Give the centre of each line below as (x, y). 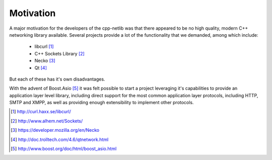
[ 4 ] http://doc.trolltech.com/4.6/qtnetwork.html (60, 139)
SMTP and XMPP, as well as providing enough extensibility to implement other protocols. (101, 103)
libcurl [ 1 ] (44, 47)
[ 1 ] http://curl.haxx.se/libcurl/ (41, 112)
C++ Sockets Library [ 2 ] (60, 53)
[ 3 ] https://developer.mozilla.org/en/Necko (55, 130)
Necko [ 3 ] (45, 61)
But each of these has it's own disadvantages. (57, 79)
